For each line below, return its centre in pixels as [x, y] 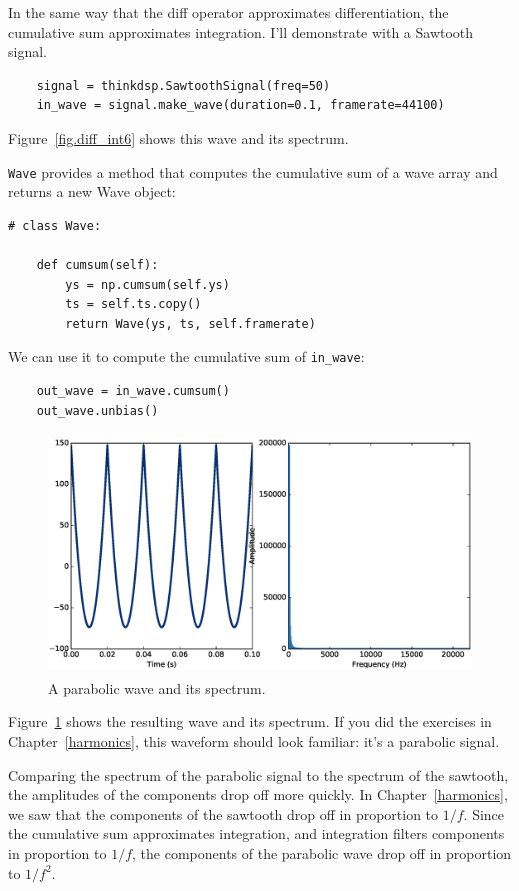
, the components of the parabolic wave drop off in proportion [322, 852]
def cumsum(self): [97, 265]
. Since [484, 813]
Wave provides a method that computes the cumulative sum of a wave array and [253, 171]
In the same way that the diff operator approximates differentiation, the [228, 12]
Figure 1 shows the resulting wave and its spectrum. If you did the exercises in [250, 721]
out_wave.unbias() [97, 410]
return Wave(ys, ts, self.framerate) [190, 323]
